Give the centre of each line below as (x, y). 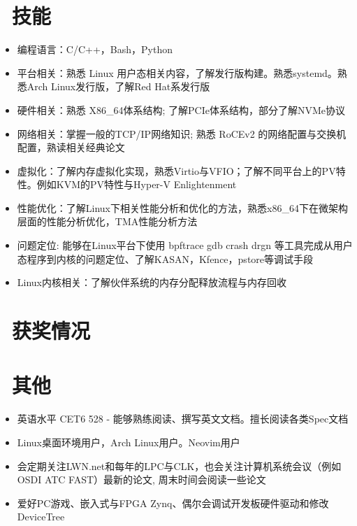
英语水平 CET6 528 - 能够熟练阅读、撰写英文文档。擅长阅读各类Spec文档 (183, 419)
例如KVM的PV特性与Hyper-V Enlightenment (137, 184)
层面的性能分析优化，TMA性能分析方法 (107, 221)
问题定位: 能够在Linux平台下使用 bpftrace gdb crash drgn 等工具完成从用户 (185, 245)
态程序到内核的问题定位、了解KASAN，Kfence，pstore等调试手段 (165, 258)
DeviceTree (41, 517)
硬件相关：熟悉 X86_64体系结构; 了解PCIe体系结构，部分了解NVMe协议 (181, 109)
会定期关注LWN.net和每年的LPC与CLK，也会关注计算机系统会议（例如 (179, 465)
